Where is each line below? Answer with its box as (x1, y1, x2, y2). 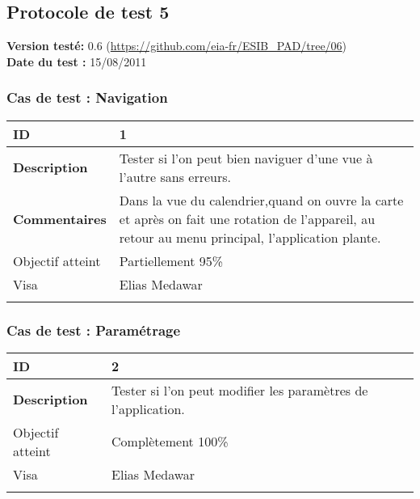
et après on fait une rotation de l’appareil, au (119, 209, 376, 228)
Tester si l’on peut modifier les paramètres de (111, 380, 368, 400)
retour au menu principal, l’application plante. (119, 227, 381, 247)
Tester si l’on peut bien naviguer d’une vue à (119, 148, 373, 167)
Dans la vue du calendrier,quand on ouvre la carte (119, 190, 404, 209)
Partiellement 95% (119, 251, 224, 270)
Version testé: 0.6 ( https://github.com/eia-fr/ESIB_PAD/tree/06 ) (6, 37, 347, 54)
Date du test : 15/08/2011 (6, 53, 147, 70)
